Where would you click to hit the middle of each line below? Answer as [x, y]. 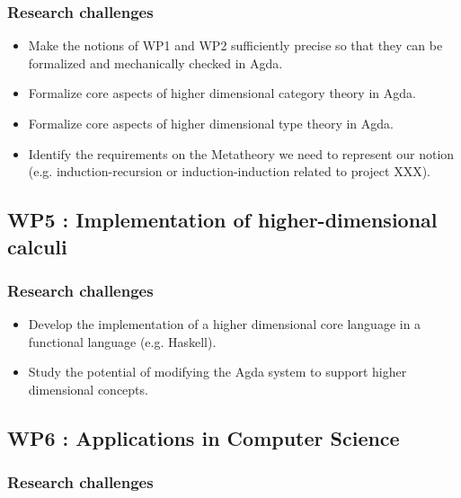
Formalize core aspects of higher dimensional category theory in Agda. [222, 93]
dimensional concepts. [88, 389]
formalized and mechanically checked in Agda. [155, 62]
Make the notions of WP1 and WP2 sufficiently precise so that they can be [235, 45]
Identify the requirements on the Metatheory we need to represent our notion [241, 153]
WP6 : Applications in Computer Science [204, 437]
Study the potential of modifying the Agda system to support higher [217, 372]
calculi [37, 246]
